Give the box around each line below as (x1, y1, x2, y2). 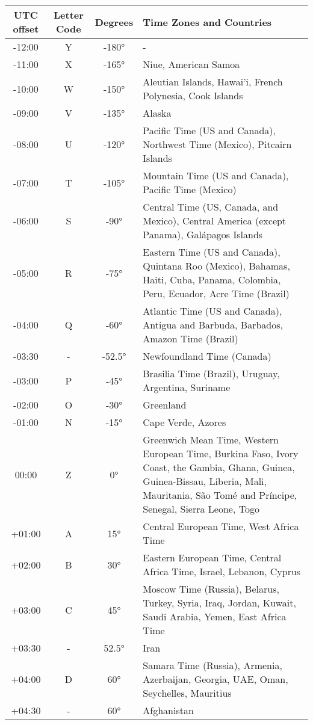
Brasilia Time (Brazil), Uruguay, (143, 366, 280, 380)
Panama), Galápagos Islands (143, 227, 263, 241)
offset (13, 22, 39, 35)
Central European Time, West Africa (143, 519, 299, 533)
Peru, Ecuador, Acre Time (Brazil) (143, 286, 290, 300)
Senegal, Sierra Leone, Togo (143, 502, 259, 516)
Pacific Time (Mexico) (143, 182, 237, 196)
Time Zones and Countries (143, 14, 272, 29)
